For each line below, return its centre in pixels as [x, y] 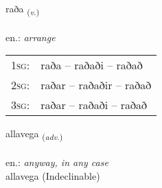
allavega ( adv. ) [34, 134]
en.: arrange [31, 37]
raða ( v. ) [23, 9]
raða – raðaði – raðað [92, 65]
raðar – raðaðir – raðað [96, 85]
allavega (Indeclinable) [53, 175]
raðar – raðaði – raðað [94, 105]
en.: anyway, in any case [57, 162]
